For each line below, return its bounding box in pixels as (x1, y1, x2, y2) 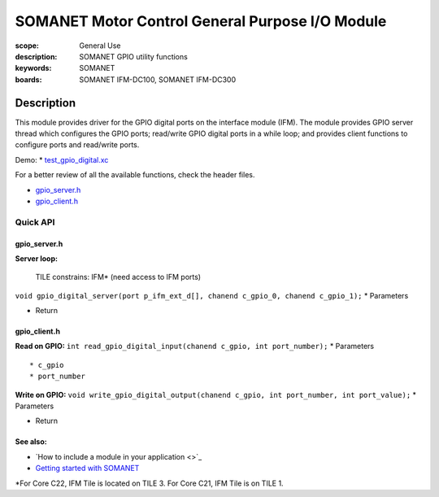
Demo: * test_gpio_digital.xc (15, 155, 109, 164)
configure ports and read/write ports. (15, 140, 140, 150)
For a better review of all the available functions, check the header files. (15, 170, 255, 180)
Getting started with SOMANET (35, 464, 140, 473)
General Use (79, 41, 121, 50)
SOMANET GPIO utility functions (79, 51, 189, 61)
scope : (15, 41, 40, 50)
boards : (15, 74, 42, 85)
